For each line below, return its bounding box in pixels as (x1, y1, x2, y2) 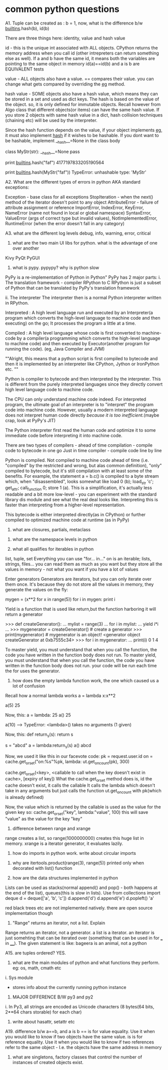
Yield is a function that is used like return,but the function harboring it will (5, 606, 156, 612)
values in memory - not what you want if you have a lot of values (5, 566, 138, 572)
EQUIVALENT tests (5, 66, 44, 72)
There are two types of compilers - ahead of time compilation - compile (5, 442, 153, 448)
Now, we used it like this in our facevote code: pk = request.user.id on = (5, 753, 153, 759)
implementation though (5, 910, 53, 916)
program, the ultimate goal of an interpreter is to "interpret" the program (5, 401, 154, 407)
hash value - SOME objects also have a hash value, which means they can (5, 91, 158, 97)
